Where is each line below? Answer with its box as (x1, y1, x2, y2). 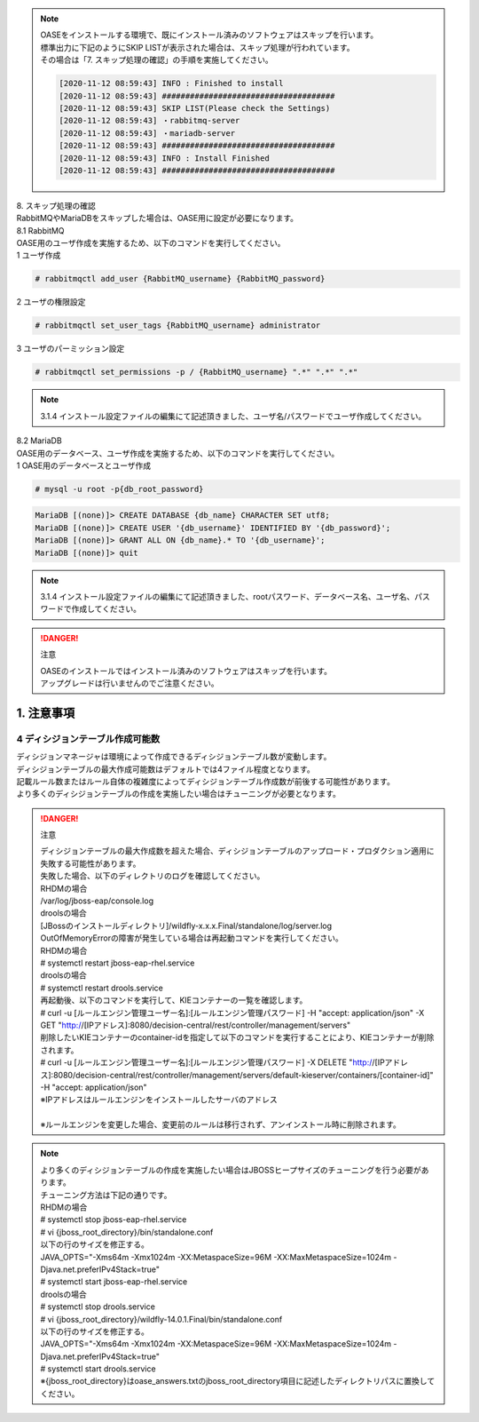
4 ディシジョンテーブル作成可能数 (16, 733, 161, 745)
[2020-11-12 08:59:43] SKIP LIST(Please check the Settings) (59, 103, 331, 113)
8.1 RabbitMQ (16, 225, 66, 235)
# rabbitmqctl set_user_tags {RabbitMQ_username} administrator (35, 321, 321, 330)
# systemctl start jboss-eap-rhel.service (40, 1276, 188, 1287)
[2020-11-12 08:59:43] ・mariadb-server (59, 128, 236, 138)
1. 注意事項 (16, 705, 75, 720)
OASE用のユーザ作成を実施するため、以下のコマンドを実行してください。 (16, 238, 286, 249)
